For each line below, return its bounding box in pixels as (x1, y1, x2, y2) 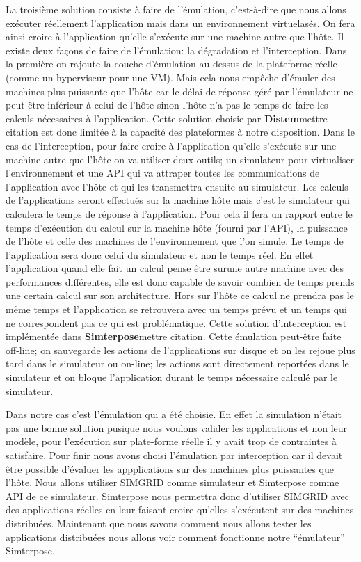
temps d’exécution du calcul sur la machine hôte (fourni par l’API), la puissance (6, 220, 348, 234)
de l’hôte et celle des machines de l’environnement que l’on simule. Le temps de (6, 234, 344, 248)
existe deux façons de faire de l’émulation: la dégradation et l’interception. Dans (6, 42, 347, 57)
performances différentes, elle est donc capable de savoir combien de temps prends (6, 274, 355, 289)
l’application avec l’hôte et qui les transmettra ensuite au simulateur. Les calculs (6, 179, 348, 193)
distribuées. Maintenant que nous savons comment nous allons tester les (6, 515, 312, 530)
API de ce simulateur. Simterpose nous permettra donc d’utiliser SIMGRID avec (6, 488, 349, 503)
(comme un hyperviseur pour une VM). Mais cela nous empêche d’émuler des (6, 70, 335, 84)
